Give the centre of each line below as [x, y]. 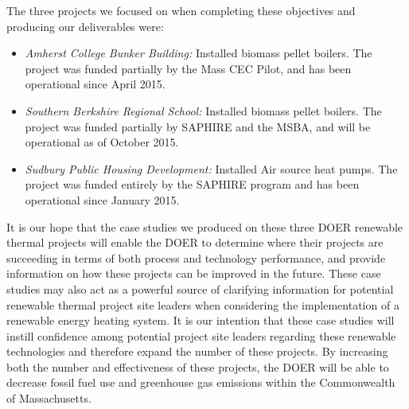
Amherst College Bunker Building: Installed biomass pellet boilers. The [199, 53]
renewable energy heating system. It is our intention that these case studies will [201, 320]
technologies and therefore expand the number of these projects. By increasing [197, 351]
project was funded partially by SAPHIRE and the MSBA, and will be [198, 126]
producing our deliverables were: [85, 26]
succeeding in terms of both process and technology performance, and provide [196, 257]
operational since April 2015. [95, 84]
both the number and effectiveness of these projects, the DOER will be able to [198, 366]
